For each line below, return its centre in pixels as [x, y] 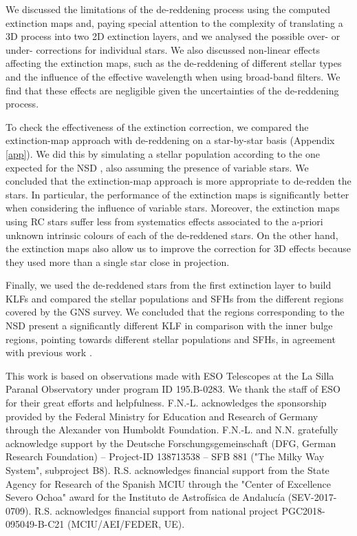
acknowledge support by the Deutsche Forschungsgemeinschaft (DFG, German [171, 443]
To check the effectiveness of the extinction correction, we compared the [157, 126]
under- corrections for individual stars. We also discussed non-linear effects [163, 49]
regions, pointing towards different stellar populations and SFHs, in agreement [171, 339]
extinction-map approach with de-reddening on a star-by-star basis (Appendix [170, 140]
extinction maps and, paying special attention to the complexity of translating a [174, 22]
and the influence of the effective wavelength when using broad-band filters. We [173, 76]
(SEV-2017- [312, 497]
